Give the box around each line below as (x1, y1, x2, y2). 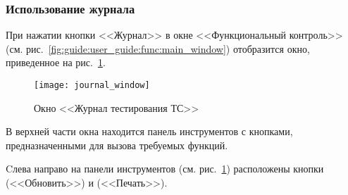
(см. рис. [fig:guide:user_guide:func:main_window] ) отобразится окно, (6, 41, 310, 56)
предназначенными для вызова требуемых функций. (6, 137, 228, 152)
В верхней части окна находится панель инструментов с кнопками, (6, 124, 293, 139)
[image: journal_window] (34, 80, 150, 90)
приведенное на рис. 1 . (6, 55, 106, 70)
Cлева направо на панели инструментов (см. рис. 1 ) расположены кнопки (6, 161, 324, 176)
